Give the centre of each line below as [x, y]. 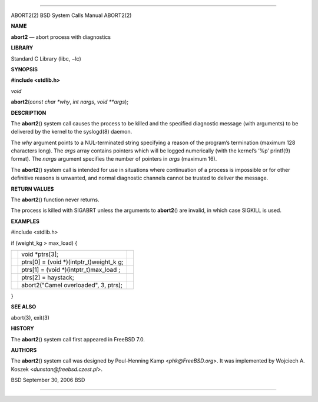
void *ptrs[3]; [40, 254]
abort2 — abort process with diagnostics [61, 37]
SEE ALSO [24, 307]
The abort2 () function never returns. [55, 200]
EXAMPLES [25, 221]
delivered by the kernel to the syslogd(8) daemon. [72, 132]
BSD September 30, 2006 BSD [48, 380]
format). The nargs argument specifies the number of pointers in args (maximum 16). [114, 159]
